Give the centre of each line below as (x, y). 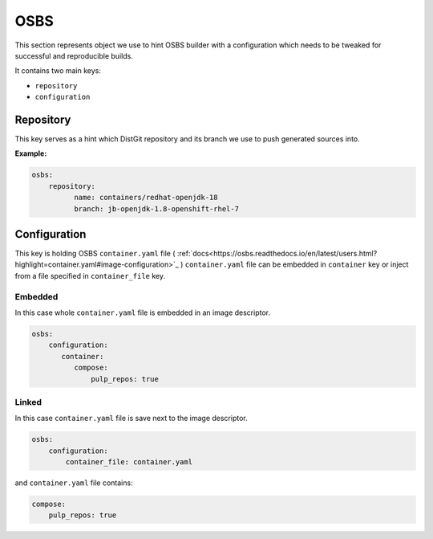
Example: (31, 153)
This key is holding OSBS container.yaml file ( (95, 254)
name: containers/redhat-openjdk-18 (146, 198)
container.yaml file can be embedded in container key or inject (297, 264)
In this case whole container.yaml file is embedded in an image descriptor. (142, 312)
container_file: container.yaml (129, 462)
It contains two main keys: (58, 71)
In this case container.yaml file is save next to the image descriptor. (131, 419)
